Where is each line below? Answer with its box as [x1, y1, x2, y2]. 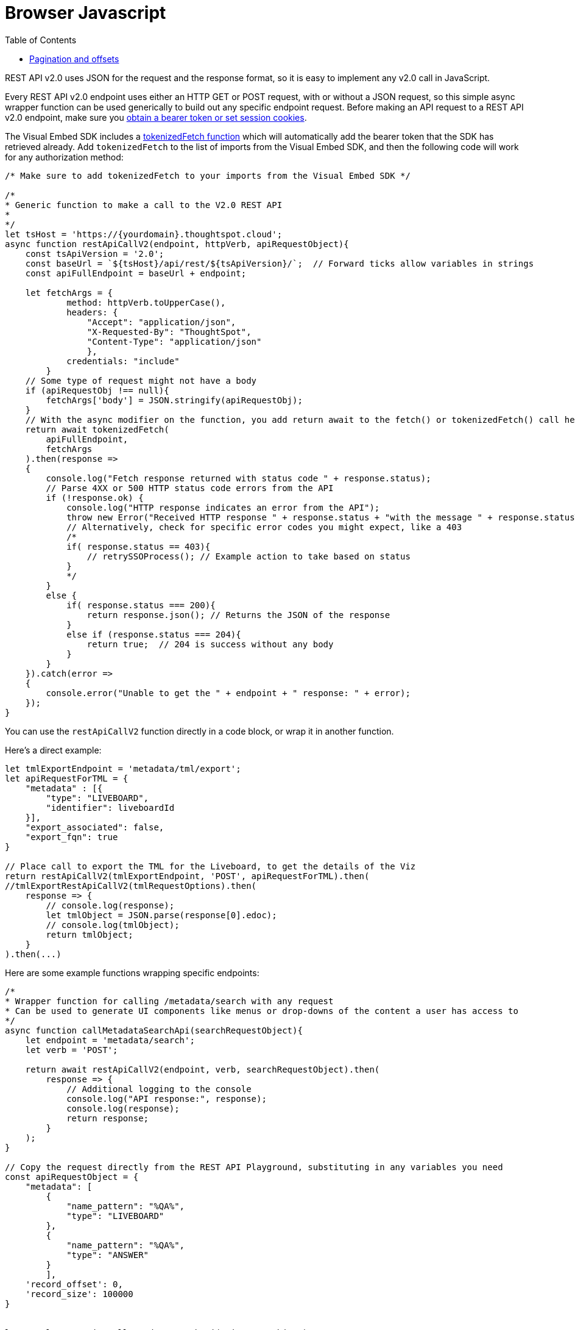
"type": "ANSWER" [66, 1249, 149, 1260]
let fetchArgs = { [25, 287, 113, 298]
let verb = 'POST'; [25, 1044, 118, 1055]
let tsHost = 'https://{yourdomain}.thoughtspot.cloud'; [5, 229, 283, 239]
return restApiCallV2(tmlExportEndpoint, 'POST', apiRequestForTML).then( [5, 871, 370, 881]
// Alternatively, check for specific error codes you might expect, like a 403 [66, 522, 462, 532]
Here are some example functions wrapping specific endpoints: [5, 967, 259, 978]
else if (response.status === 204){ [66, 629, 241, 639]
